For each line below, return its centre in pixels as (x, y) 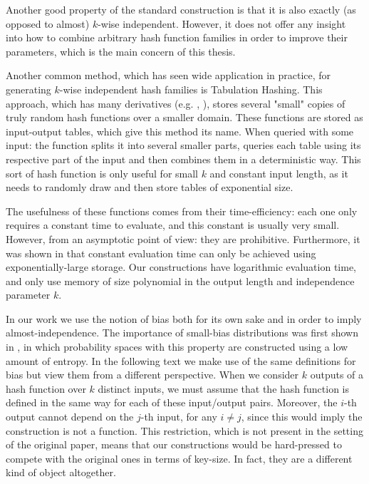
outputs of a (337, 375)
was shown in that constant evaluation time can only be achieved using (161, 253)
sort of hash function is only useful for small (102, 173)
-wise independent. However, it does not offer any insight (222, 23)
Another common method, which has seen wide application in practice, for (168, 75)
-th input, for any (179, 417)
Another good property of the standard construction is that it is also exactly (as (181, 9)
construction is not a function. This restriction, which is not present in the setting (184, 430)
